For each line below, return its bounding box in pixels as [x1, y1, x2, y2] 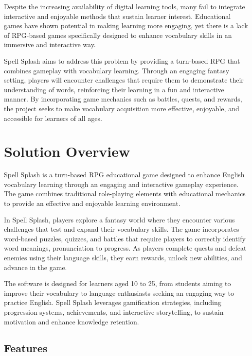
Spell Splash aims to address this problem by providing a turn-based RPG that [4, 55, 240, 66]
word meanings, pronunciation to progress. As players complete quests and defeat [4, 243, 247, 253]
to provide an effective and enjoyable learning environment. [4, 198, 180, 208]
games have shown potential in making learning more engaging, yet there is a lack [4, 20, 248, 31]
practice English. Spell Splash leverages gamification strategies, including [4, 297, 221, 307]
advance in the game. [4, 262, 67, 272]
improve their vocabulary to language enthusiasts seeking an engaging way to [4, 288, 234, 298]
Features [4, 340, 48, 355]
